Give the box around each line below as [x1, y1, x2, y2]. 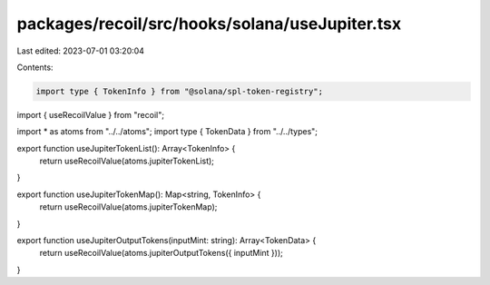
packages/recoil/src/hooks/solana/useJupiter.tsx [16, 14, 402, 34]
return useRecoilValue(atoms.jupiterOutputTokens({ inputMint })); [39, 248, 283, 259]
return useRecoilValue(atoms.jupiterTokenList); [39, 155, 215, 167]
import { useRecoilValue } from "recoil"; [16, 109, 165, 120]
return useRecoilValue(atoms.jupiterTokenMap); [39, 201, 218, 212]
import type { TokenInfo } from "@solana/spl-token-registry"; [35, 86, 324, 96]
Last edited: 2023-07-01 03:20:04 [16, 45, 145, 56]
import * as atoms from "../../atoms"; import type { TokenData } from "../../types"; [16, 126, 318, 137]
